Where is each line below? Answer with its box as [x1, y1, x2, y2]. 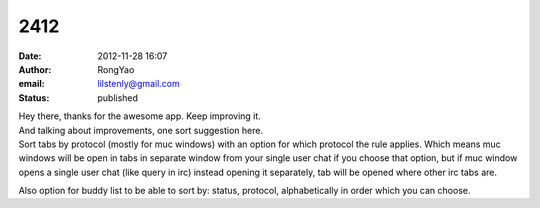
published [97, 91, 139, 104]
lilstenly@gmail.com [97, 78, 180, 90]
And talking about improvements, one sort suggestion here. [18, 124, 264, 136]
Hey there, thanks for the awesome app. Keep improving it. [18, 110, 262, 122]
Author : [18, 63, 52, 75]
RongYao [97, 63, 135, 75]
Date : [18, 50, 42, 62]
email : [18, 78, 45, 90]
